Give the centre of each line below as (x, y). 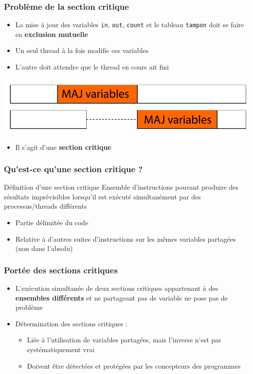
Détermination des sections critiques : (71, 323)
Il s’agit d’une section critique (63, 147)
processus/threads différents (45, 206)
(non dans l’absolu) (44, 248)
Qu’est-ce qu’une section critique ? (73, 169)
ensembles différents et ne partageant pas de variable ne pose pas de (122, 297)
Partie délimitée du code (52, 222)
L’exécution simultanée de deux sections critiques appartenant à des (117, 288)
